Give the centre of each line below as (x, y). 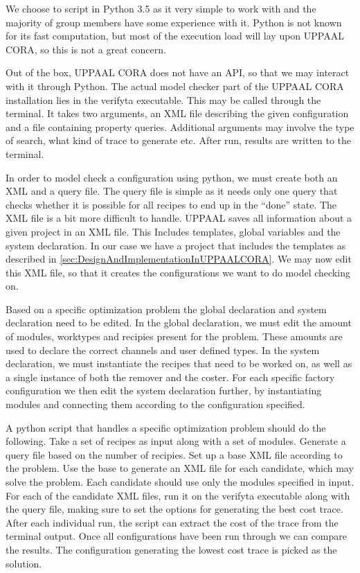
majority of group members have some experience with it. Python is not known (174, 22)
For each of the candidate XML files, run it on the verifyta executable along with (178, 495)
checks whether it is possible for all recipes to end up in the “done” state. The (171, 204)
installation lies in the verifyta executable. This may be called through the (163, 99)
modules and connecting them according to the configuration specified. (155, 404)
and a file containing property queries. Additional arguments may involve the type (180, 126)
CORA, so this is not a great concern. (86, 49)
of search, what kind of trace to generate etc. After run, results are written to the (179, 140)
